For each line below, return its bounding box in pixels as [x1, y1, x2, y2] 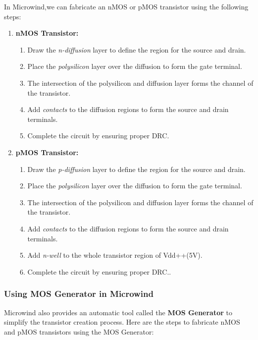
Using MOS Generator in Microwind [4, 287, 154, 300]
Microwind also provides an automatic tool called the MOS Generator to [4, 307, 232, 317]
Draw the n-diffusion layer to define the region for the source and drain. [27, 44, 246, 55]
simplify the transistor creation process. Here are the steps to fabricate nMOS [4, 317, 240, 327]
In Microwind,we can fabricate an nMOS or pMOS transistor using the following [4, 1, 249, 11]
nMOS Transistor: [15, 28, 79, 38]
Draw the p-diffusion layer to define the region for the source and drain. [27, 164, 246, 174]
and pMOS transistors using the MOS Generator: [4, 326, 154, 337]
